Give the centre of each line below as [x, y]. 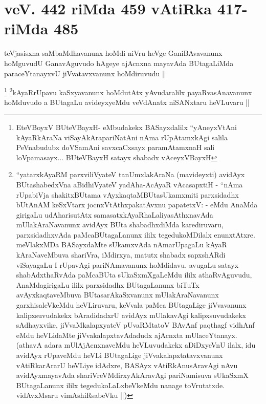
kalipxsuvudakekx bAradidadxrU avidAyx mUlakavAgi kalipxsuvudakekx [131, 315]
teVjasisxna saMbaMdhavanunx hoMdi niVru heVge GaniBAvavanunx [113, 53]
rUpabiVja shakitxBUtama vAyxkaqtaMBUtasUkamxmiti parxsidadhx [127, 194]
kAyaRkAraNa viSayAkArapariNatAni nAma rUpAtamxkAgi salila [122, 137]
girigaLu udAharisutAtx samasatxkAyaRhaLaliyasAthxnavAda [115, 214]
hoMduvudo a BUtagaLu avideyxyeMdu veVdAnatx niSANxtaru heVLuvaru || [127, 102]
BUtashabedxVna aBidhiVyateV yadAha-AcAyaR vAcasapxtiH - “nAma [129, 184]
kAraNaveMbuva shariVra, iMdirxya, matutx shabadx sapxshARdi [121, 255]
